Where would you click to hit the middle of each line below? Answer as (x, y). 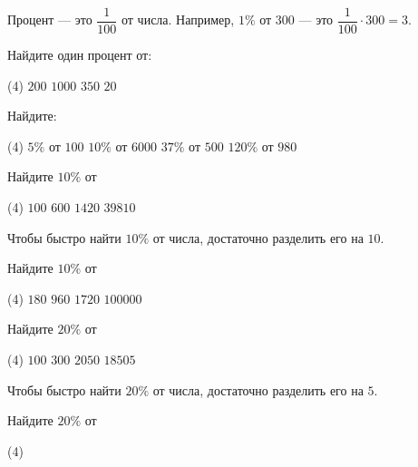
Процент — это (50, 19)
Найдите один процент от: (80, 55)
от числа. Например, (178, 19)
